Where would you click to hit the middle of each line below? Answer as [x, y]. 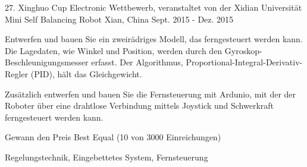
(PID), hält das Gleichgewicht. [86, 73]
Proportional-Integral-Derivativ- [244, 62]
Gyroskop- [243, 50]
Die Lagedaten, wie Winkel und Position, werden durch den [114, 50]
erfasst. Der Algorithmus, [137, 62]
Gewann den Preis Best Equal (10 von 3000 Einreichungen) [113, 137]
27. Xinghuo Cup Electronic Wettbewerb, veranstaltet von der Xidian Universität [153, 7]
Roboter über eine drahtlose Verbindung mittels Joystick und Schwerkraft [140, 105]
